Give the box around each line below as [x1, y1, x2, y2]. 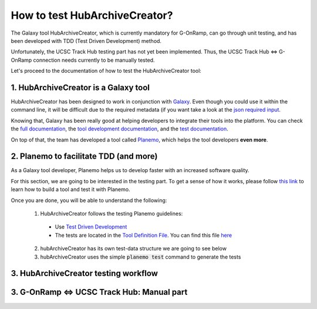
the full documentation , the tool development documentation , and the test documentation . [11, 125, 228, 132]
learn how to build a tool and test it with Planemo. [11, 186, 130, 193]
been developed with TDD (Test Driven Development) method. [11, 37, 161, 44]
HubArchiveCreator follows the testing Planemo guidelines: [40, 210, 183, 217]
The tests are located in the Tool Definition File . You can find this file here [55, 231, 232, 239]
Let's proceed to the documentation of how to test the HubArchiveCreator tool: [11, 68, 202, 75]
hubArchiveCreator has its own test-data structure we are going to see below [40, 245, 227, 252]
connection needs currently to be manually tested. [33, 56, 155, 63]
